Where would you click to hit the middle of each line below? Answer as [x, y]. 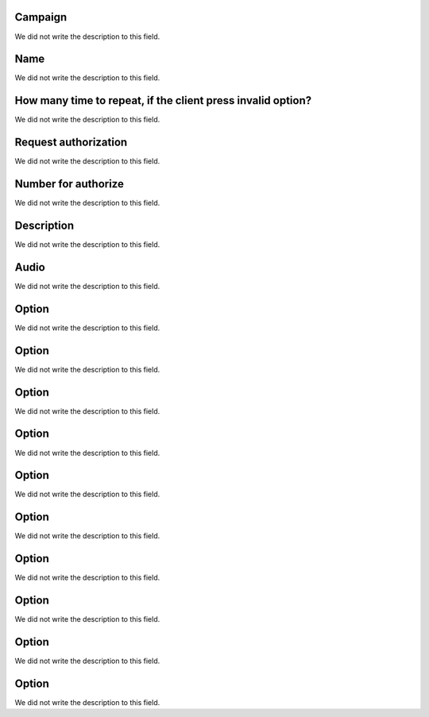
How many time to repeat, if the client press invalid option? [163, 100]
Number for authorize [70, 184]
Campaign [41, 17]
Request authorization [71, 143]
